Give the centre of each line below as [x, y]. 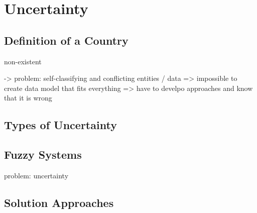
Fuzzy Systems [43, 154]
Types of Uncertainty [60, 125]
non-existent [23, 61]
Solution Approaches [59, 202]
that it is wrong [28, 98]
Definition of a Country [66, 40]
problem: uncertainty [36, 175]
